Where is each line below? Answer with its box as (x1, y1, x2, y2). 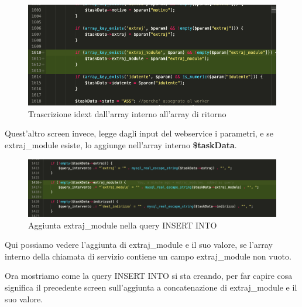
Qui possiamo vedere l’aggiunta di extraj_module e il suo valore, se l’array (5, 238, 273, 251)
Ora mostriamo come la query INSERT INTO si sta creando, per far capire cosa (5, 270, 293, 282)
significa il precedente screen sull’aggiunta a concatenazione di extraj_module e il (5, 281, 297, 294)
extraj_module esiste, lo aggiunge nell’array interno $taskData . (5, 139, 237, 151)
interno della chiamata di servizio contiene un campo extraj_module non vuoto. (5, 250, 291, 262)
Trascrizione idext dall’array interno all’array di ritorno (28, 107, 227, 120)
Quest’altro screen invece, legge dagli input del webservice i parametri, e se (5, 127, 273, 139)
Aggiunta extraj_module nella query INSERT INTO (28, 219, 217, 231)
